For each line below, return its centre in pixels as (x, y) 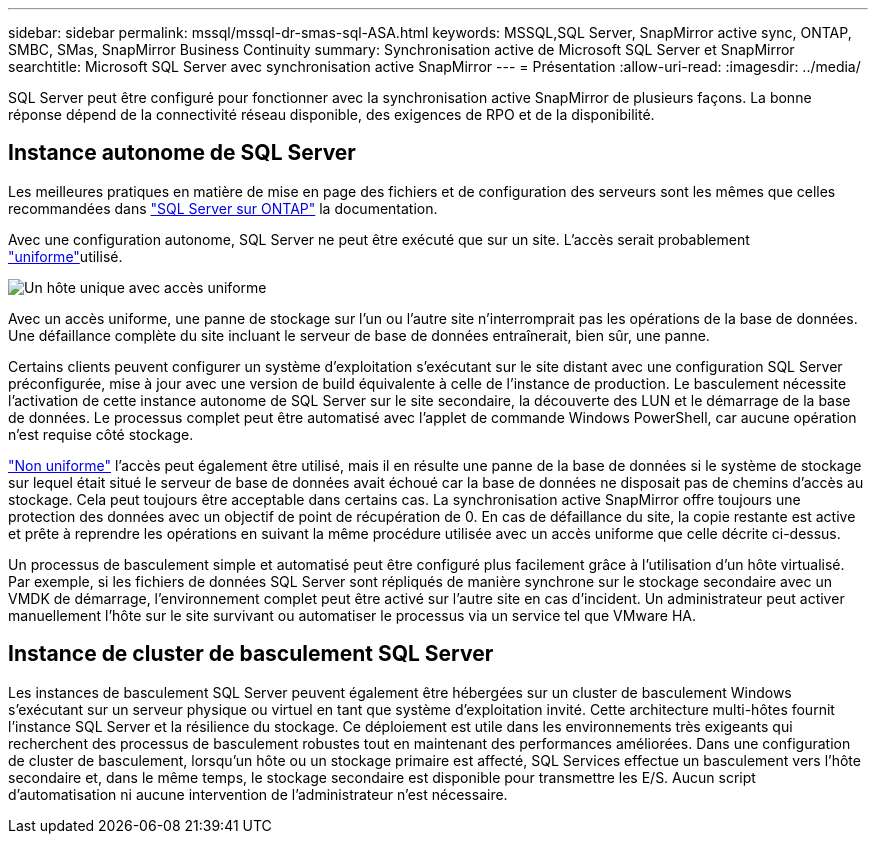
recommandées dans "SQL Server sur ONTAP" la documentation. (223, 208)
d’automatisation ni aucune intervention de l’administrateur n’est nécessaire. (258, 794)
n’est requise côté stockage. (101, 434)
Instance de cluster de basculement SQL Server (251, 654)
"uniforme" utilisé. (65, 256)
